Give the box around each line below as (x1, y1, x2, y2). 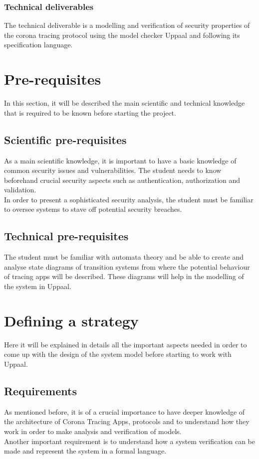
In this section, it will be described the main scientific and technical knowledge (4, 98, 245, 108)
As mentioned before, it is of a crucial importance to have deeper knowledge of (4, 406, 245, 417)
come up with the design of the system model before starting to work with (4, 349, 232, 359)
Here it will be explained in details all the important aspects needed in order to (4, 339, 247, 349)
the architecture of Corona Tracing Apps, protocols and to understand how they (4, 416, 250, 427)
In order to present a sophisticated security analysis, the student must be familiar (4, 194, 254, 204)
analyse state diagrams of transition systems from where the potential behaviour (4, 261, 250, 272)
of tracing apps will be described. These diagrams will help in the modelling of (4, 271, 244, 282)
